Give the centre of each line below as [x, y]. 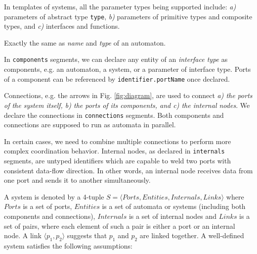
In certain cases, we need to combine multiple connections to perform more [118, 141]
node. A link [23, 235]
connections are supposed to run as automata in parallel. [90, 125]
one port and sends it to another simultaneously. [77, 180]
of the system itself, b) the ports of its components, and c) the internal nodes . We [127, 105]
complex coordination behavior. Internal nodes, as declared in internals [114, 151]
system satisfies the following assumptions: [68, 245]
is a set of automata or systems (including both [174, 206]
